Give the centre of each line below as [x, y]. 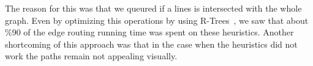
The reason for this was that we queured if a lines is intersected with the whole [153, 8]
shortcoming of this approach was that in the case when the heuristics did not [151, 44]
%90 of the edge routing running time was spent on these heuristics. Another [149, 32]
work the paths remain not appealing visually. [91, 56]
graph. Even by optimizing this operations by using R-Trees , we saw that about [157, 20]
